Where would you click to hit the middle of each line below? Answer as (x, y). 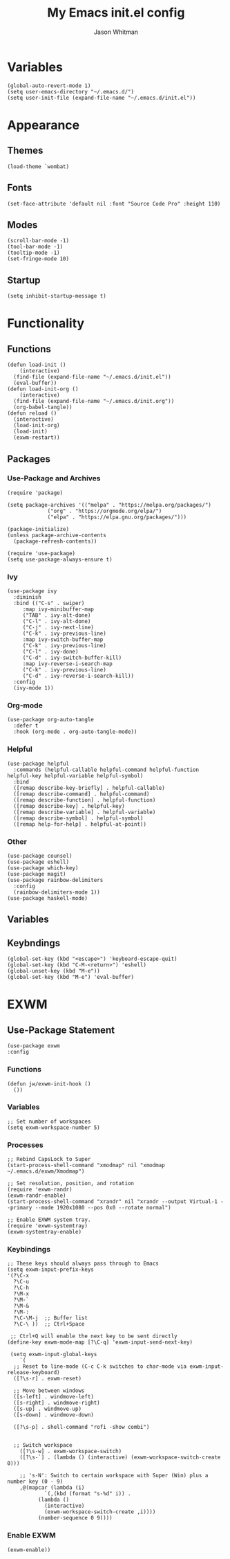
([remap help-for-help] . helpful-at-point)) (80, 824)
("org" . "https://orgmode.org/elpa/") (105, 511)
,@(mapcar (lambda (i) (52, 1488)
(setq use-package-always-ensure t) (60, 559)
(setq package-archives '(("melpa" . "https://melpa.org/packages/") (109, 505)
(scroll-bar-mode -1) (38, 241)
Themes (25, 151)
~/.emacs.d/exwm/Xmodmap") (46, 1171)
